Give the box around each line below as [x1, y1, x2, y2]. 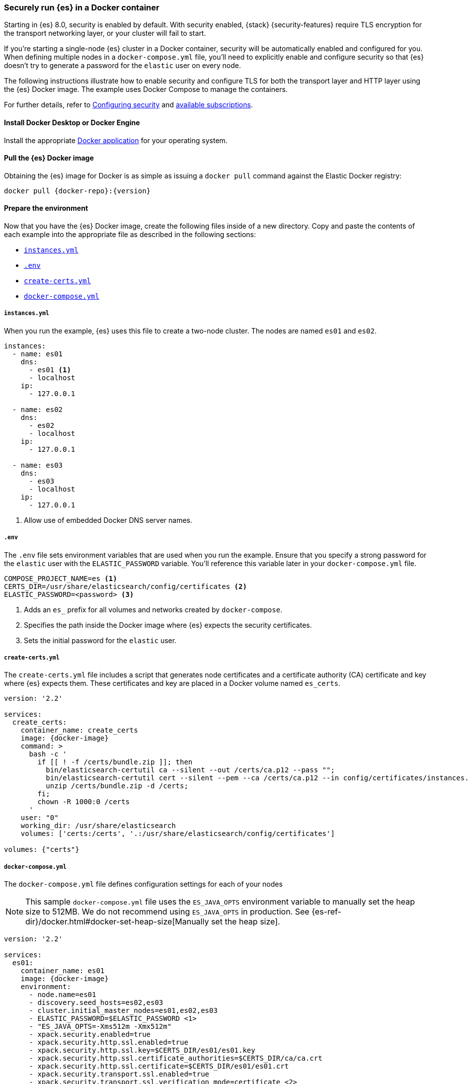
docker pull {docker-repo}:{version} [4, 186, 151, 195]
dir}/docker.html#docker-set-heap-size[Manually [25, 917, 209, 927]
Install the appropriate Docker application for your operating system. [4, 136, 228, 145]
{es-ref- [312, 907, 341, 917]
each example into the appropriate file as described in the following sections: [4, 230, 256, 239]
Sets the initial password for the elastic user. [24, 636, 177, 645]
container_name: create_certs [20, 726, 138, 735]
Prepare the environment [4, 204, 88, 213]
